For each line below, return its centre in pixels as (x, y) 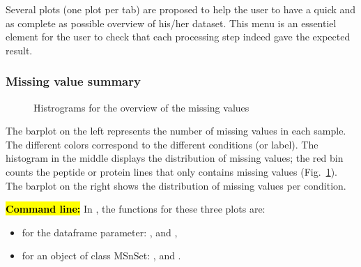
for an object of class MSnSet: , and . (101, 255)
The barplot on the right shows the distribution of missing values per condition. (176, 185)
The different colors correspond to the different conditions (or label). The (162, 144)
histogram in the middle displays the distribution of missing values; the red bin (175, 158)
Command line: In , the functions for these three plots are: (136, 209)
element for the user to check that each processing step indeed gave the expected (178, 37)
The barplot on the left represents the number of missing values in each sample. (176, 131)
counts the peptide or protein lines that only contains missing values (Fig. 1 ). (171, 171)
